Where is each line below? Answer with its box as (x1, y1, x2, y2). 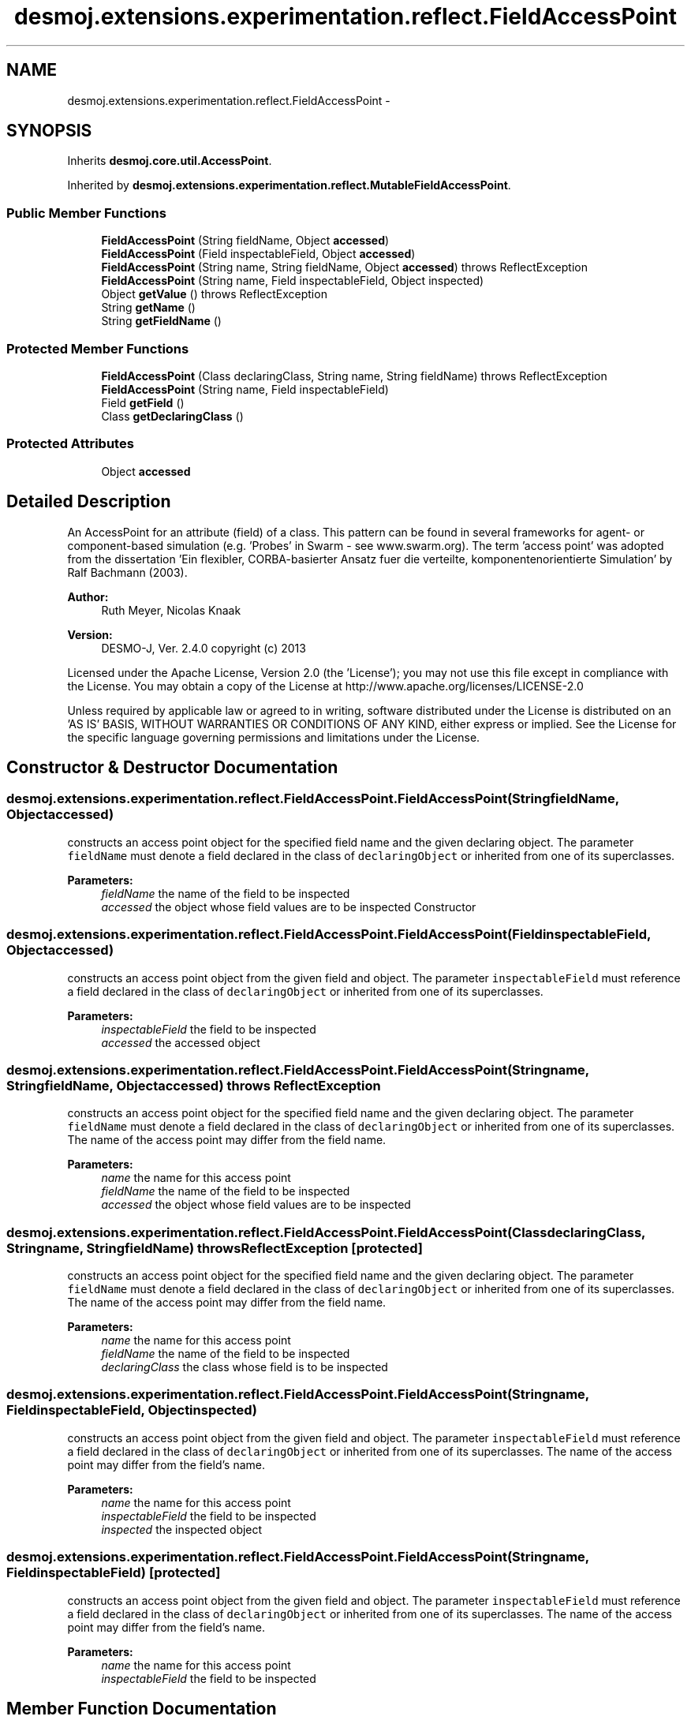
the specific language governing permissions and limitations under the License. (67, 730, 480, 744)
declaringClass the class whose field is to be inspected (101, 1360, 388, 1374)
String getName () (101, 301, 196, 315)
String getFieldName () (101, 314, 222, 328)
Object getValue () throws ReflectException (101, 287, 327, 301)
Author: (67, 589, 109, 604)
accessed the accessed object (101, 1035, 260, 1049)
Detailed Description (6, 492, 171, 512)
